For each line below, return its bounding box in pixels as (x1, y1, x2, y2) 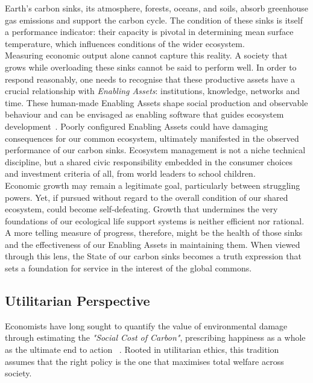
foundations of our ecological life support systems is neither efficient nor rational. (5, 214, 305, 227)
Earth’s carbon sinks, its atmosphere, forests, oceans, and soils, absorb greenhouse (5, 2, 309, 14)
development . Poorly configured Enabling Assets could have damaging (5, 119, 268, 132)
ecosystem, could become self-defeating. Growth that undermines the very (5, 203, 278, 215)
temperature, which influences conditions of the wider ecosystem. (5, 37, 245, 49)
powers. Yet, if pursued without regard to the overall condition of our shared (5, 191, 288, 203)
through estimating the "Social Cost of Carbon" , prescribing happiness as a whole (5, 331, 306, 344)
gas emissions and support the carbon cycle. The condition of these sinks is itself (5, 13, 303, 26)
